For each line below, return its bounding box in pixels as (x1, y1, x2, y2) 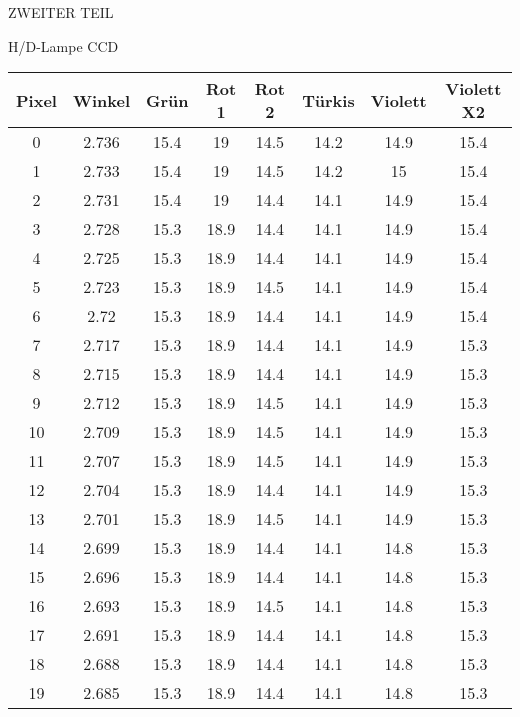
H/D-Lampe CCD (8, 35, 119, 56)
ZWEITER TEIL (8, 2, 114, 22)
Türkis (302, 88, 355, 112)
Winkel (72, 88, 131, 112)
